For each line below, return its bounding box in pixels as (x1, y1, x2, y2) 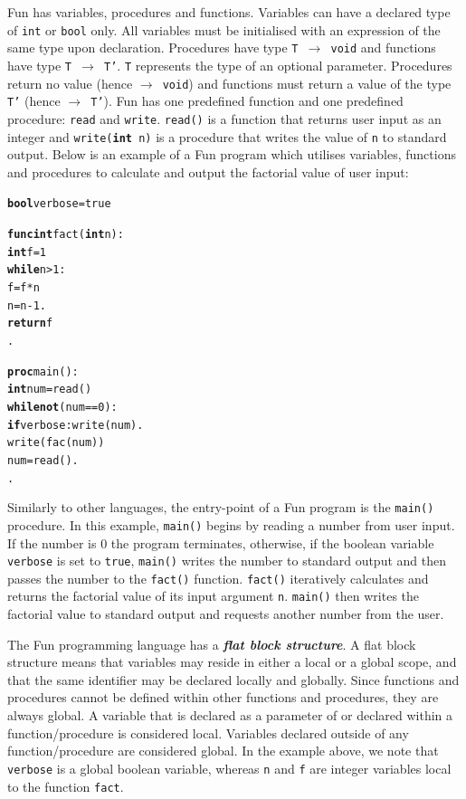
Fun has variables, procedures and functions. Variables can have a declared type (7, 3, 451, 21)
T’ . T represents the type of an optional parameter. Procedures (104, 55, 452, 74)
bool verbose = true (7, 197, 111, 211)
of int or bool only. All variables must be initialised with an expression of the (7, 20, 441, 39)
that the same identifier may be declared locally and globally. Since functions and (7, 670, 460, 689)
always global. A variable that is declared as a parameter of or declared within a (7, 706, 452, 725)
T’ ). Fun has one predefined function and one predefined (90, 91, 404, 110)
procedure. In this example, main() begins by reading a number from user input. (7, 515, 455, 534)
